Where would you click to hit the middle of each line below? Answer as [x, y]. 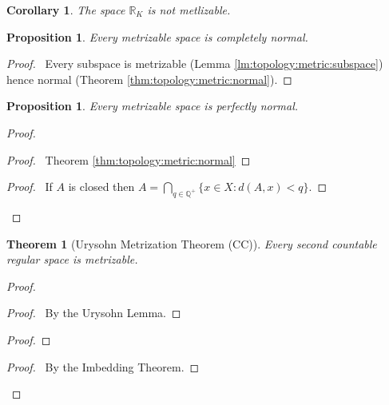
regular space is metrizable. [72, 259]
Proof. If [30, 187]
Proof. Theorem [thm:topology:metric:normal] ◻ [129, 159]
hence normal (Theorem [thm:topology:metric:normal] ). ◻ [149, 79]
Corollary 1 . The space [66, 10]
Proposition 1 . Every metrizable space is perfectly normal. [153, 106]
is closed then [101, 187]
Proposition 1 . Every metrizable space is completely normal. [157, 36]
